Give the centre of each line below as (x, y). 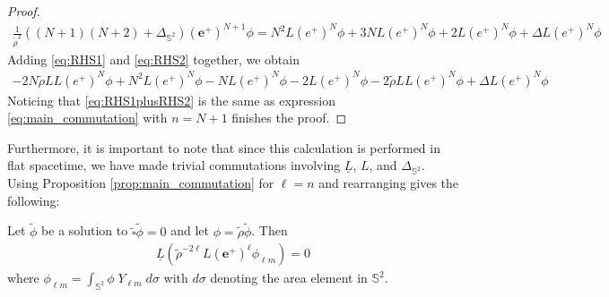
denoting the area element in (289, 278)
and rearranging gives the (389, 183)
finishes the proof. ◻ (289, 118)
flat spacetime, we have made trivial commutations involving (174, 165)
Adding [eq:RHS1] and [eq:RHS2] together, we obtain (153, 59)
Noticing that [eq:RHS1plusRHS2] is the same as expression (172, 100)
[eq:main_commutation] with (87, 118)
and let (190, 230)
